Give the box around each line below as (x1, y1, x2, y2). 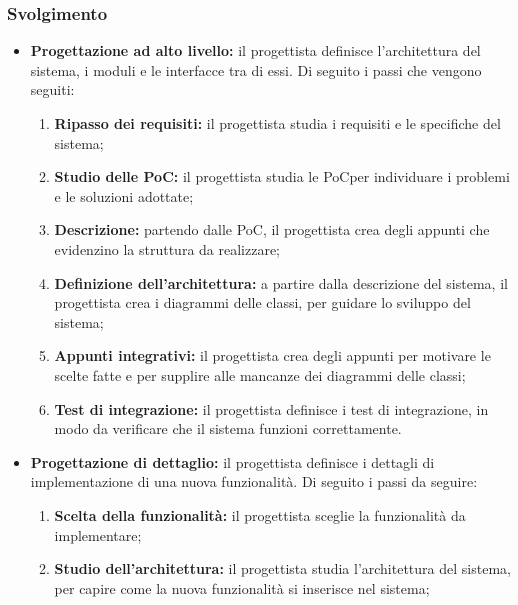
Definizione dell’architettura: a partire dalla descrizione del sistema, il (54, 272, 508, 293)
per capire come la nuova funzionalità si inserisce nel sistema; (54, 577, 430, 598)
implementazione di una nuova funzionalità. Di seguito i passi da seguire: (30, 471, 478, 492)
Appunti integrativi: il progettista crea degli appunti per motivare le (54, 345, 491, 366)
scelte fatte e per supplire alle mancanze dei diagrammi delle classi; (54, 364, 466, 385)
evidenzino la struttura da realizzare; (54, 238, 281, 259)
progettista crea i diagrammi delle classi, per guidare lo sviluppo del (54, 292, 471, 313)
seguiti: (30, 79, 75, 100)
